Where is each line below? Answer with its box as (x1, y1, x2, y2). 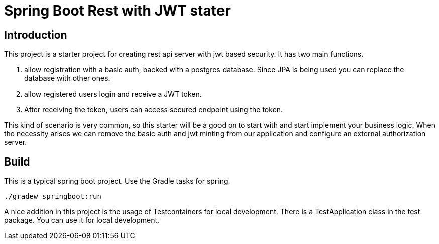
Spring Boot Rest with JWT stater (4, 2, 231, 19)
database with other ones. (24, 74, 111, 83)
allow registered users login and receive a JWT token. (24, 90, 202, 99)
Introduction (4, 28, 67, 41)
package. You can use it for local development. (4, 216, 160, 225)
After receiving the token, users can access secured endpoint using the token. (24, 105, 283, 114)
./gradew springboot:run (4, 192, 101, 201)
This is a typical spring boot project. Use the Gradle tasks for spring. (4, 177, 230, 186)
